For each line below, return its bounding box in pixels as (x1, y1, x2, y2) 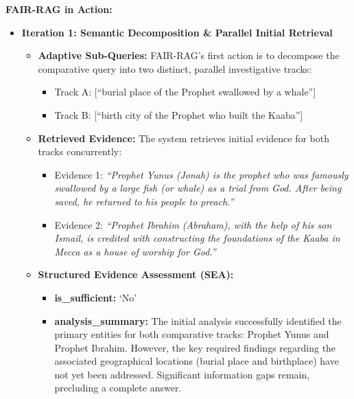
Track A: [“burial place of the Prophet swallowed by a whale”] (54, 84, 316, 99)
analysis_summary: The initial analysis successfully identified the (54, 313, 342, 328)
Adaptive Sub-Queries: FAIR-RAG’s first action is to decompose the (38, 48, 340, 62)
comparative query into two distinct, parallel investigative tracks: (38, 61, 312, 76)
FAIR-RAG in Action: (5, 2, 113, 16)
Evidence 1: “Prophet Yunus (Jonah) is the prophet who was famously (54, 167, 349, 181)
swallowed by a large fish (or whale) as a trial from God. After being (54, 181, 342, 195)
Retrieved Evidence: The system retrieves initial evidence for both (38, 130, 330, 145)
